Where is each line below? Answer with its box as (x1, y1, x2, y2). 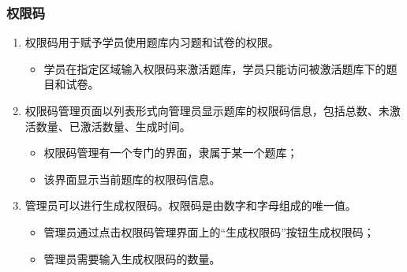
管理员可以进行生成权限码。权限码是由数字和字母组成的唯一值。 (24, 197, 357, 214)
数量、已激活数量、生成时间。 (35, 117, 191, 134)
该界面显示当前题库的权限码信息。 (43, 170, 221, 187)
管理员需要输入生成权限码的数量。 (43, 250, 221, 266)
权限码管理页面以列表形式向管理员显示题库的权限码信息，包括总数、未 (24, 102, 390, 118)
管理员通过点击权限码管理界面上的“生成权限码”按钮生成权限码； (43, 223, 375, 240)
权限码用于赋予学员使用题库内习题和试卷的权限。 (24, 34, 279, 50)
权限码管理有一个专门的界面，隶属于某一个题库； (43, 144, 298, 161)
